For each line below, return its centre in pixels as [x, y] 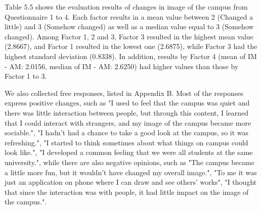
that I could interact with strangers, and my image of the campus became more [128, 122]
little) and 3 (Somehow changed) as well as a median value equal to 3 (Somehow [129, 27]
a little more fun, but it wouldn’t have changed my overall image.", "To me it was [131, 172]
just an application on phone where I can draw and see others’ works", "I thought [131, 182]
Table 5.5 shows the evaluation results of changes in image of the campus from [126, 7]
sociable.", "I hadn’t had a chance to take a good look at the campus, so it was [127, 133]
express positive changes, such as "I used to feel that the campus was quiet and [127, 103]
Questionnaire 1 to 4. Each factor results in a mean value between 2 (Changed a [129, 16]
